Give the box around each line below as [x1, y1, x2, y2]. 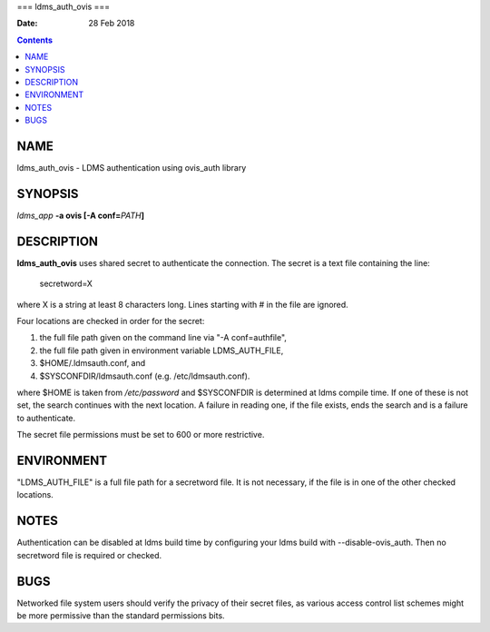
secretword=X [39, 278, 93, 290]
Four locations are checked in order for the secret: [16, 316, 205, 327]
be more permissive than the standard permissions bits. [16, 610, 226, 621]
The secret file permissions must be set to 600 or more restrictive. [16, 430, 265, 440]
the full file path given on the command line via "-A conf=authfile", [39, 332, 288, 343]
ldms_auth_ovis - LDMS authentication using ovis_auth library [16, 163, 247, 173]
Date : [16, 18, 38, 29]
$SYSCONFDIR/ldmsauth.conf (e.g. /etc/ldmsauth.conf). [39, 370, 250, 381]
